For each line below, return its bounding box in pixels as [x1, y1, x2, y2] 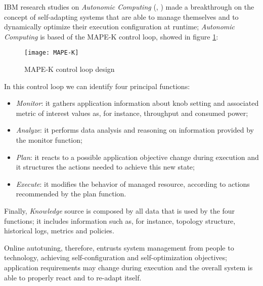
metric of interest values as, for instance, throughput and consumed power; [16, 107, 248, 118]
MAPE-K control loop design [24, 64, 115, 74]
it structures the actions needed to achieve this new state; [16, 161, 195, 172]
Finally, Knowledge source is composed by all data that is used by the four [4, 205, 235, 216]
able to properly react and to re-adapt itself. [4, 272, 142, 282]
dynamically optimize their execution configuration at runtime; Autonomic [4, 21, 235, 32]
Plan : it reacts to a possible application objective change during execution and [16, 151, 259, 162]
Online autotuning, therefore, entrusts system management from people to [4, 242, 234, 253]
